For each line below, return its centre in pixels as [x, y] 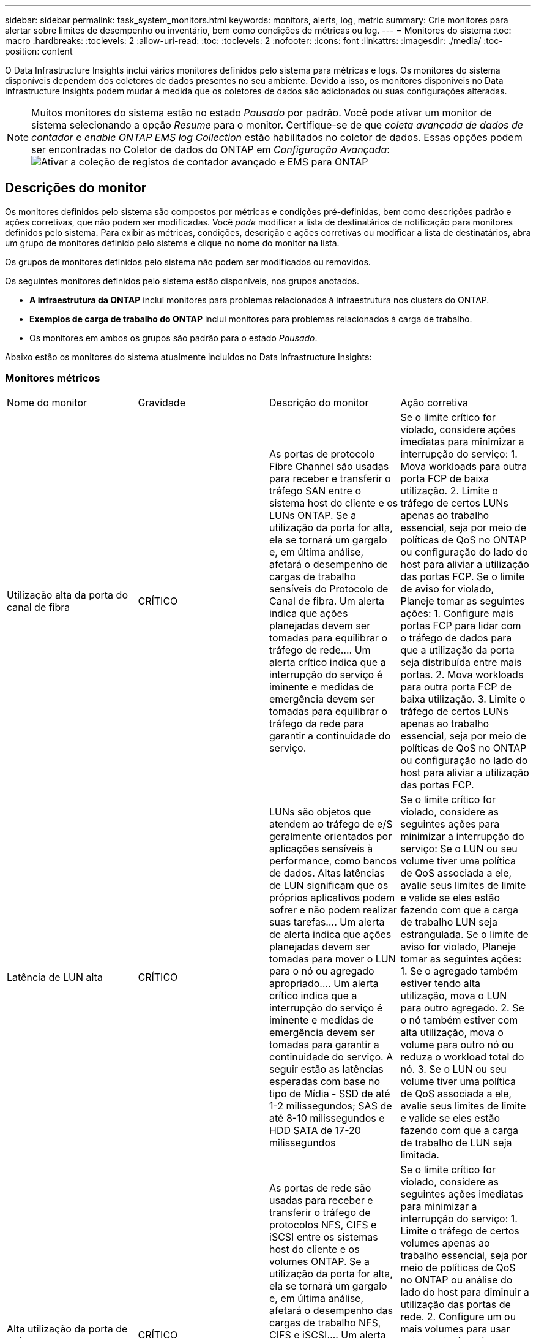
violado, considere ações [458, 429]
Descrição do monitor [319, 402]
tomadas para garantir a [324, 1044]
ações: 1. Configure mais [457, 613]
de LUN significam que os [329, 885]
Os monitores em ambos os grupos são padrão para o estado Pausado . [173, 338]
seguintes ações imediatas [462, 1194]
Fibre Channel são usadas [329, 466]
